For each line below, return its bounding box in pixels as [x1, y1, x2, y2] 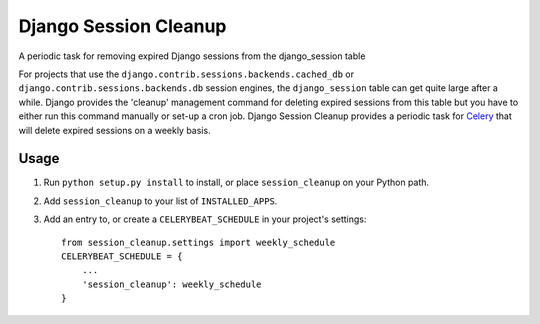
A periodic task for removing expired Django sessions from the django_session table [18, 50, 366, 62]
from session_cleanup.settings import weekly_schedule [61, 236, 336, 248]
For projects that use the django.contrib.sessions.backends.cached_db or [18, 68, 355, 80]
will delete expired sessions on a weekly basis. [18, 124, 211, 136]
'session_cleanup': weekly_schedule [81, 278, 262, 290]
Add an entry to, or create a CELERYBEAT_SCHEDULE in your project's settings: [43, 213, 367, 225]
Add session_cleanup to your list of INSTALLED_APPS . [43, 195, 278, 207]
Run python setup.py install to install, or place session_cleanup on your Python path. [43, 176, 430, 189]
